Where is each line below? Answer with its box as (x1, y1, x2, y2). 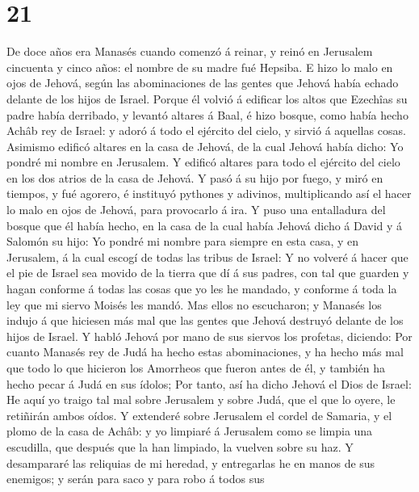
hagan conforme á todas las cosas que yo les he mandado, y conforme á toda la (6, 280, 397, 297)
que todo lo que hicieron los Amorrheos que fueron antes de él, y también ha (6, 360, 385, 376)
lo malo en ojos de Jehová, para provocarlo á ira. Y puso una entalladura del (6, 201, 386, 218)
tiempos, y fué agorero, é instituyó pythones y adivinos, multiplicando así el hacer (6, 185, 412, 202)
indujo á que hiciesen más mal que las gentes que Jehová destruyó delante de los (6, 312, 404, 329)
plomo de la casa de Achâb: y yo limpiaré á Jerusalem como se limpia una (6, 423, 373, 439)
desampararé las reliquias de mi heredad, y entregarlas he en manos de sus (6, 454, 375, 471)
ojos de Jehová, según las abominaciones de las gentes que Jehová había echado (6, 74, 399, 91)
